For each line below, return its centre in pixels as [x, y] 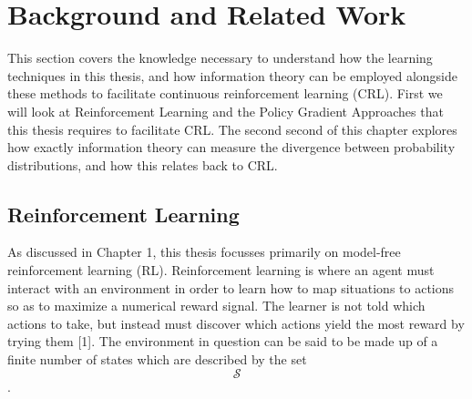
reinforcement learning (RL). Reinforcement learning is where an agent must [221, 270]
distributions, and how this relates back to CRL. [143, 164]
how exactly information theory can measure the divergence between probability [231, 147]
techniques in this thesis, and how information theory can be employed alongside [232, 75]
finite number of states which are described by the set [157, 359]
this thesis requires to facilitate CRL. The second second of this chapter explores [232, 129]
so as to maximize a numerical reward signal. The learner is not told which [216, 306]
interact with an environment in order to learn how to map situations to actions [231, 287]
